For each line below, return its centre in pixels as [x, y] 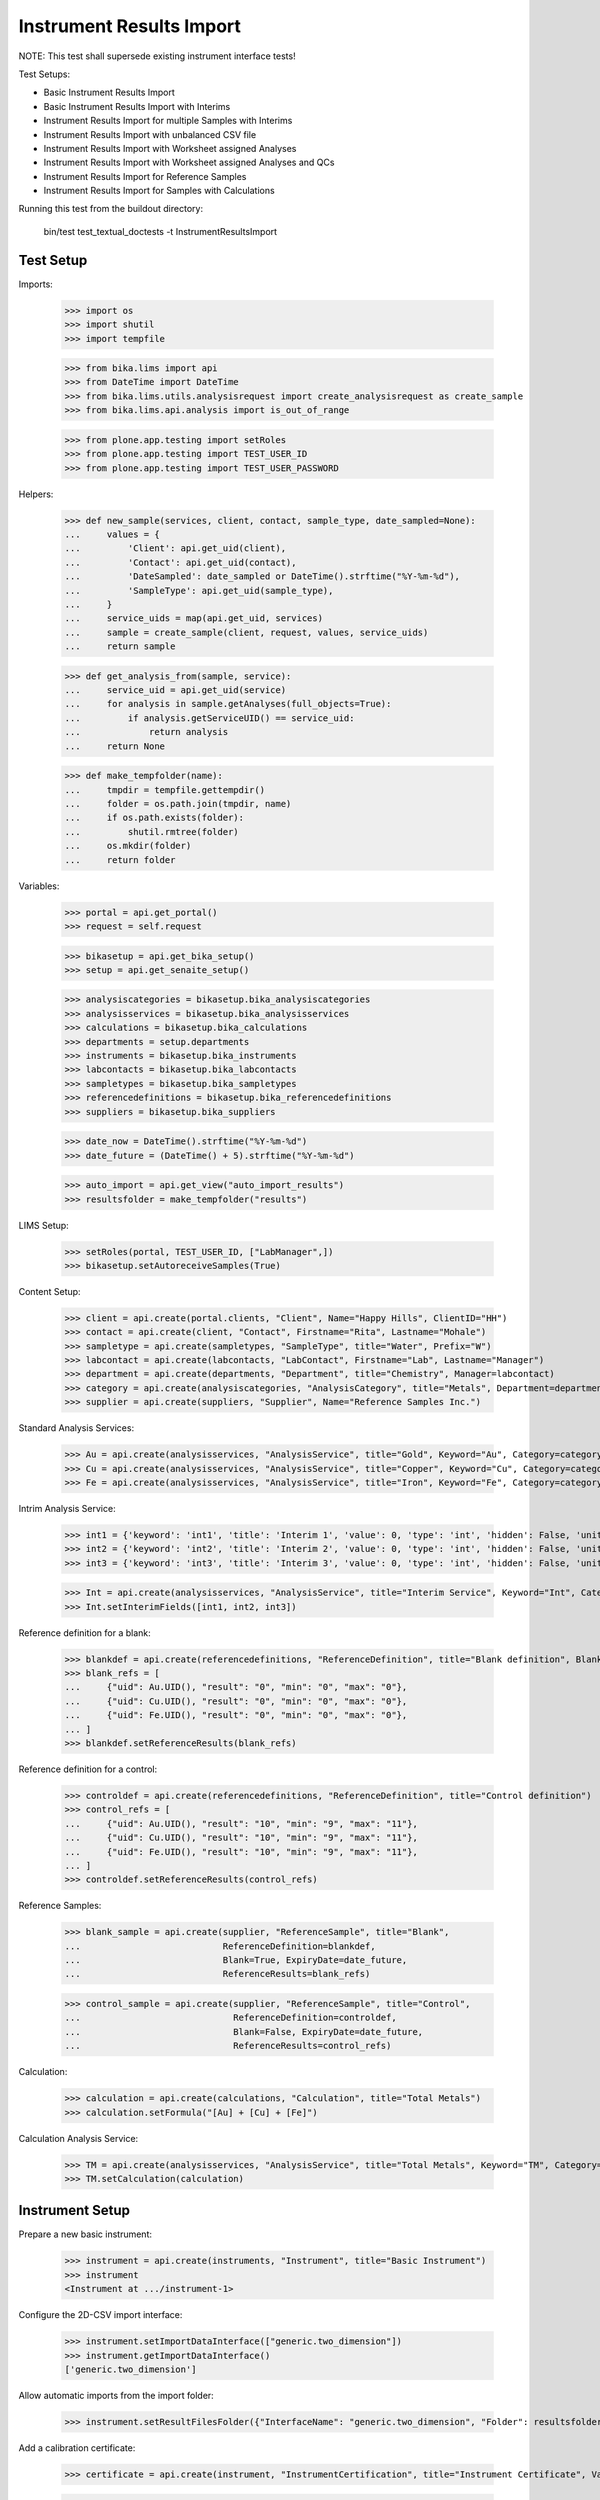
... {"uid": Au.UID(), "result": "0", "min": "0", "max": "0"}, [236, 1687]
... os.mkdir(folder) [128, 846]
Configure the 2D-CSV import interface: [100, 2315]
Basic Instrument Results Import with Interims [137, 106]
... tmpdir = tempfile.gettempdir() [164, 789]
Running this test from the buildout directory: [111, 209]
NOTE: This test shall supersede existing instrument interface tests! [157, 56]
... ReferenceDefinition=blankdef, [220, 1946]
